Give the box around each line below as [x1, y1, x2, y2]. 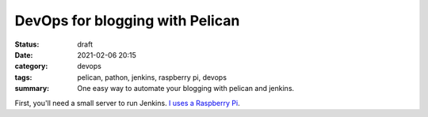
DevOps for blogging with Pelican [14, 12, 240, 29]
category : [14, 62, 48, 71]
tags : [14, 72, 32, 82]
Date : [14, 50, 33, 59]
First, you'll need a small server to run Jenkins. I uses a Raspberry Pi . [14, 98, 241, 108]
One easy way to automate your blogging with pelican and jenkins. [77, 84, 295, 93]
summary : [14, 84, 50, 93]
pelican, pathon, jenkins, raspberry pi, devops [77, 72, 227, 82]
